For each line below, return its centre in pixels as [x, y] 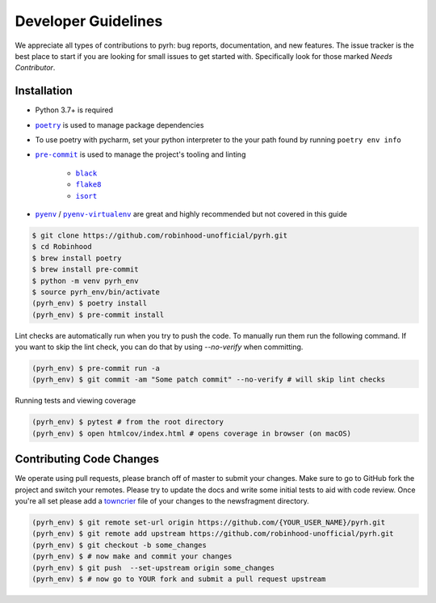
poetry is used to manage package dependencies [119, 124]
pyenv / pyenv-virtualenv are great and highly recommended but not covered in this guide [191, 213]
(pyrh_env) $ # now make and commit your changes [132, 557]
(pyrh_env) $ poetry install [90, 304]
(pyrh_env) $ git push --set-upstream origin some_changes [153, 567]
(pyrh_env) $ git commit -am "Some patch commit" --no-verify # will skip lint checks [209, 380]
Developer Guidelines [89, 21]
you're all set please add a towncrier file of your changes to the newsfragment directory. [162, 501]
